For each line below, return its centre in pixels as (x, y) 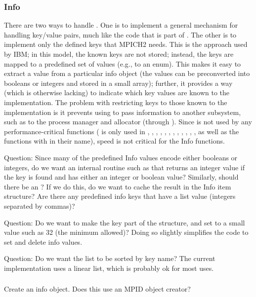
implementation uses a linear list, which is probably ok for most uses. (109, 268)
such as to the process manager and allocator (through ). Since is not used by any (128, 122)
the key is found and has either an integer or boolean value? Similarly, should (121, 177)
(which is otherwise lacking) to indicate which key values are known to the (117, 93)
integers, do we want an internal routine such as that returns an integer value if (125, 167)
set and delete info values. (43, 241)
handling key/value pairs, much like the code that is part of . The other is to (120, 34)
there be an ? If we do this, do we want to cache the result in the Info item (118, 186)
